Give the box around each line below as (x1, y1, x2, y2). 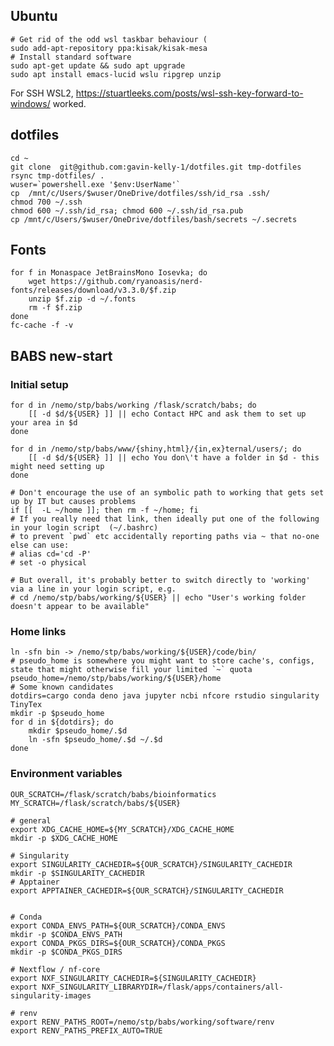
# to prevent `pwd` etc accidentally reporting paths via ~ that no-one (10, 532, 320, 542)
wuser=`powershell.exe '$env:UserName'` (10, 179, 182, 189)
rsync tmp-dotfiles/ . (10, 170, 105, 181)
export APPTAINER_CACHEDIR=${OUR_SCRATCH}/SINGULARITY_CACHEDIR (10, 885, 284, 896)
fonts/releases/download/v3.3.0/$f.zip (10, 285, 177, 296)
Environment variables (10, 767, 123, 781)
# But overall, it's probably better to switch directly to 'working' (10, 575, 311, 586)
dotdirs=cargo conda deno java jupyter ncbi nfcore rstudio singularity (10, 691, 320, 701)
